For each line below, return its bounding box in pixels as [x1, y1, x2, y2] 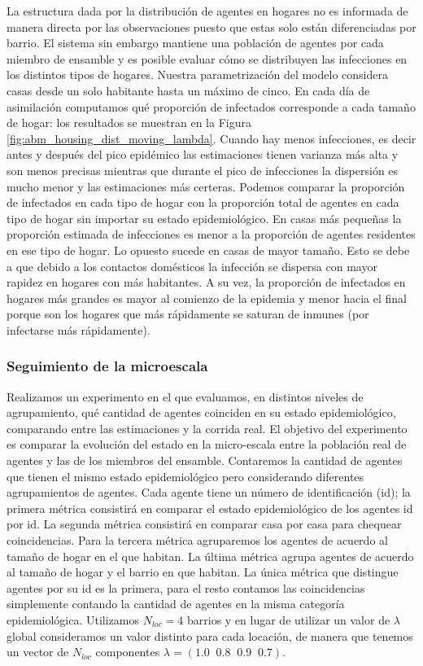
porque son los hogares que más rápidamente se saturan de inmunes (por [7, 305, 369, 322]
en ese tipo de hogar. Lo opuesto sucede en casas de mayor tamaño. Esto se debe [7, 241, 410, 258]
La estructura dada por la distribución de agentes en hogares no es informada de [7, 2, 408, 19]
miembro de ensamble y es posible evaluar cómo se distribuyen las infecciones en [7, 50, 408, 67]
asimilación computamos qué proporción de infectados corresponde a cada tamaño [7, 98, 416, 115]
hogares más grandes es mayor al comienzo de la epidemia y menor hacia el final [7, 289, 407, 306]
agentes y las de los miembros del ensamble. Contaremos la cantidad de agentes [7, 452, 403, 469]
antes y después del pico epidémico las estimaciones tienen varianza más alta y [7, 146, 399, 163]
